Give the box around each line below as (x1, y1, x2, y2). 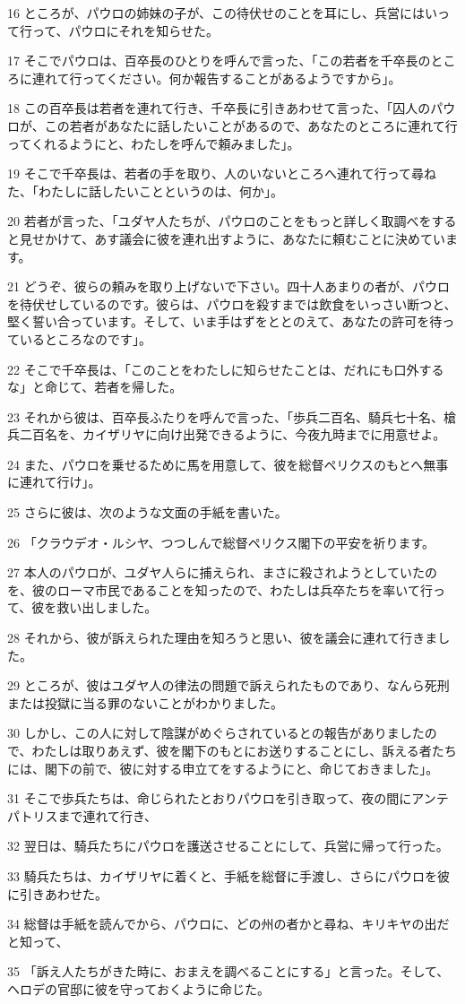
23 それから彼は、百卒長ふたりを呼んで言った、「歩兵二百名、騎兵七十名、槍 (7, 407, 456, 426)
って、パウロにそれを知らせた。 (31, 21, 220, 39)
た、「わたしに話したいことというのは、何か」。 (7, 181, 283, 200)
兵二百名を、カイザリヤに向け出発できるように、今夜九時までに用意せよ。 (7, 425, 446, 444)
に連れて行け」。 (7, 472, 101, 491)
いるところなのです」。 (19, 329, 151, 348)
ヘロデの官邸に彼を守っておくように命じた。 (7, 979, 270, 998)
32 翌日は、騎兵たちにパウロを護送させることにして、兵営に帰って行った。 (7, 836, 449, 855)
